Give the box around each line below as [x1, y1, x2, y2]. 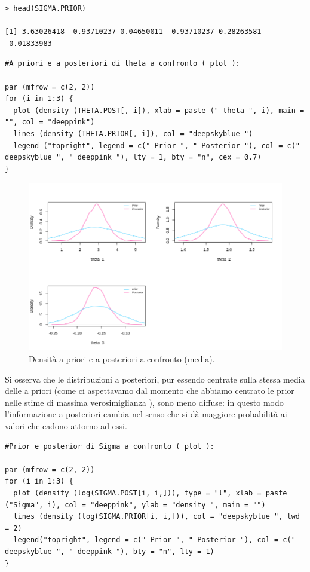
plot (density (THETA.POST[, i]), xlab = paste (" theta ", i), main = [13, 106, 305, 115]
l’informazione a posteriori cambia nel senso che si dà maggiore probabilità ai [5, 408, 287, 420]
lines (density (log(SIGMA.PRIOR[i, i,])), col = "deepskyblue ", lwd [13, 512, 300, 521]
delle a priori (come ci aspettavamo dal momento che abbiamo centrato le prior [5, 384, 294, 397]
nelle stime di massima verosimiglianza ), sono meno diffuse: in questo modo [5, 396, 284, 408]
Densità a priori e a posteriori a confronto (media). [29, 353, 215, 365]
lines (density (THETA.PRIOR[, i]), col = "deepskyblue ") [13, 129, 253, 138]
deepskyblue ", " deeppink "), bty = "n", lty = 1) [5, 547, 214, 556]
